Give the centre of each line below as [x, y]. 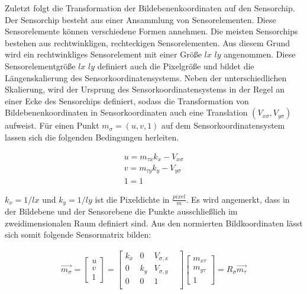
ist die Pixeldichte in [132, 199]
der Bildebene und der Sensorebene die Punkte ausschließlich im [121, 211]
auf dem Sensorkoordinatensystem [223, 125]
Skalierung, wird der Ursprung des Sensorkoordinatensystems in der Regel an [145, 89]
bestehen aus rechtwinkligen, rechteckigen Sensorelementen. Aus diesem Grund [148, 42]
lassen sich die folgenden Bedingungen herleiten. [92, 137]
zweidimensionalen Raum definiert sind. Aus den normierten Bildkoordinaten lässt [154, 223]
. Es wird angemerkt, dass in [238, 199]
